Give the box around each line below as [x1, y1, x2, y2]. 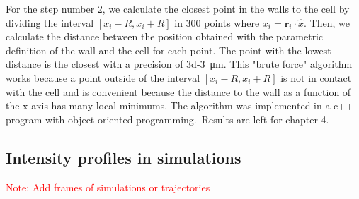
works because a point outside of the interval [6, 70, 200, 85]
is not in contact [280, 70, 352, 85]
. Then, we [304, 15, 350, 30]
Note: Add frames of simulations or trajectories [6, 179, 210, 194]
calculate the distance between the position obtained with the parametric [6, 29, 324, 44]
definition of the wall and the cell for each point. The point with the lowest [6, 42, 331, 57]
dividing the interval [6, 15, 94, 30]
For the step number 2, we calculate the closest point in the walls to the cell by [6, 1, 350, 16]
